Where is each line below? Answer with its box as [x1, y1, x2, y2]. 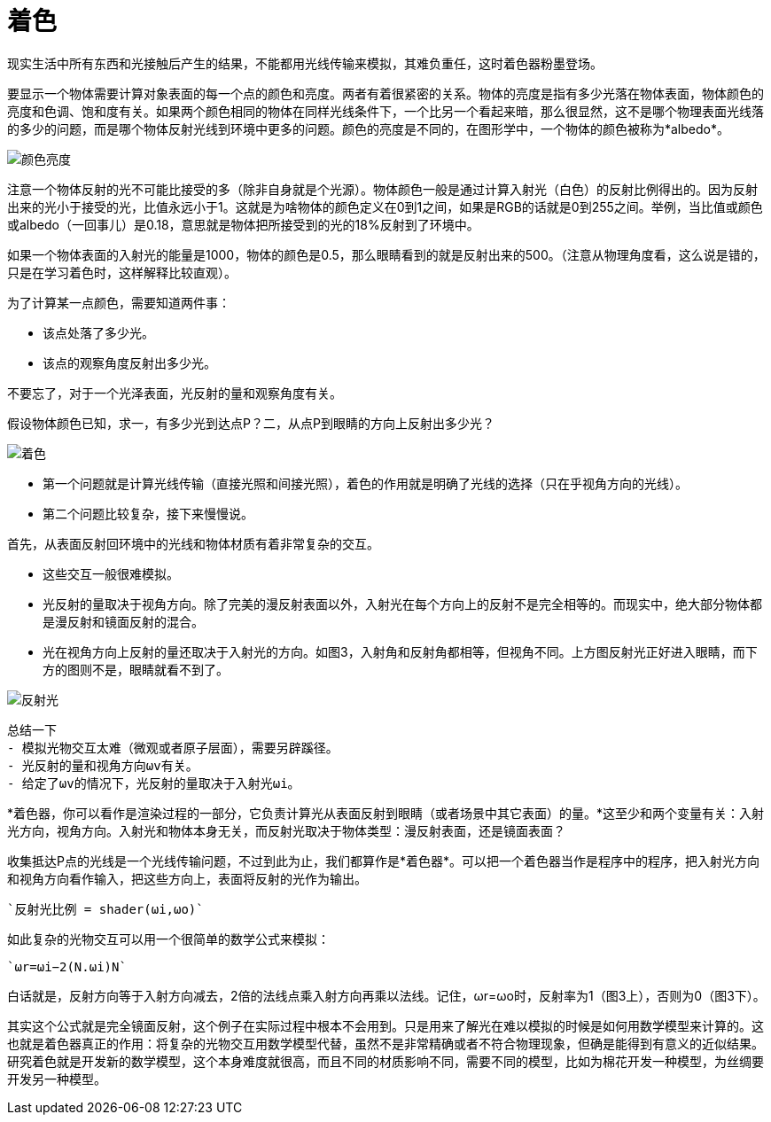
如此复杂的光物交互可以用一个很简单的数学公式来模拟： [7, 931, 330, 947]
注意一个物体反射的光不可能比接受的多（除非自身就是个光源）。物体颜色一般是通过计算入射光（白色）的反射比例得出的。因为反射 [7, 181, 758, 197]
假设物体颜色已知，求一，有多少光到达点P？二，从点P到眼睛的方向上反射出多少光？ [7, 415, 495, 431]
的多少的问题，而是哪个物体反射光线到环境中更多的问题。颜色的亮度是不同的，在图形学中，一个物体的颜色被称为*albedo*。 [7, 121, 729, 136]
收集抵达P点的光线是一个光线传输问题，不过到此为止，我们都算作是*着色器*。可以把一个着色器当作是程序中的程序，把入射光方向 [7, 853, 759, 869]
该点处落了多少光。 [43, 324, 154, 340]
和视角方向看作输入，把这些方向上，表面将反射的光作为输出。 [7, 870, 367, 886]
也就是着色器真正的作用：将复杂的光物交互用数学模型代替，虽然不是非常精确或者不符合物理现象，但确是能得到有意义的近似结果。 [7, 1035, 764, 1051]
